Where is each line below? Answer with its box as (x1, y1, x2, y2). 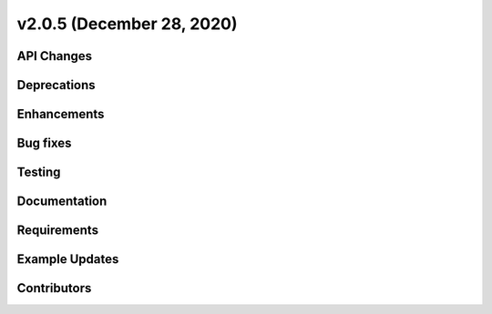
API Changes (16, 48, 93, 64)
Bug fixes (16, 136, 72, 151)
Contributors (16, 280, 92, 296)
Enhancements (16, 106, 105, 122)
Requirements (16, 223, 99, 238)
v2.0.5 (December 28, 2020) (16, 14, 238, 34)
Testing (16, 165, 61, 180)
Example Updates (16, 251, 119, 268)
